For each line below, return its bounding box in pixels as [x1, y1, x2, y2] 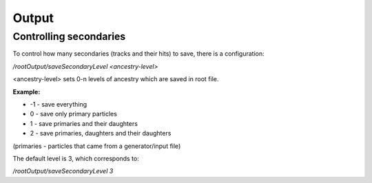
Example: [12, 87, 41, 96]
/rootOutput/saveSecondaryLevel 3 [12, 167, 114, 175]
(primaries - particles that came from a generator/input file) [12, 142, 181, 150]
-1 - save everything [30, 100, 87, 108]
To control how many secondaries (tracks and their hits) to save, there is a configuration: [12, 50, 265, 58]
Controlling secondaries [12, 30, 126, 43]
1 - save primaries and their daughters [30, 119, 138, 127]
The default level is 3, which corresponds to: [12, 154, 139, 162]
